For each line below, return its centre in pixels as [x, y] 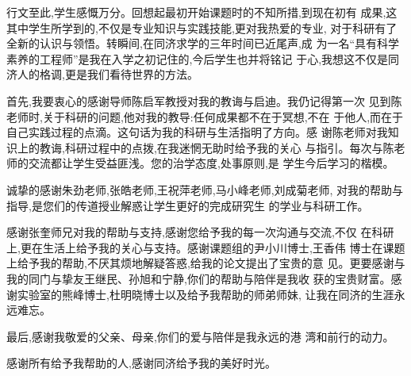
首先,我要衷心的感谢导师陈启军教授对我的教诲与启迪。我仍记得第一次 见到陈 [204, 100]
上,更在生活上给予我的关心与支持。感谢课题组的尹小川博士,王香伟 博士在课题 [206, 247]
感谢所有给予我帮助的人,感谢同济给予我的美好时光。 [141, 363]
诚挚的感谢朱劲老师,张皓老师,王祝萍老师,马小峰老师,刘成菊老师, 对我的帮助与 [205, 189]
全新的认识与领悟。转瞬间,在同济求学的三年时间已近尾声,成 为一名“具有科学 [203, 43]
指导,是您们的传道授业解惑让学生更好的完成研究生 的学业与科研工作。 [188, 205]
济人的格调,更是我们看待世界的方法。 [102, 74]
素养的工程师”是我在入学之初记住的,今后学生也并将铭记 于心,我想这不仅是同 [203, 58]
